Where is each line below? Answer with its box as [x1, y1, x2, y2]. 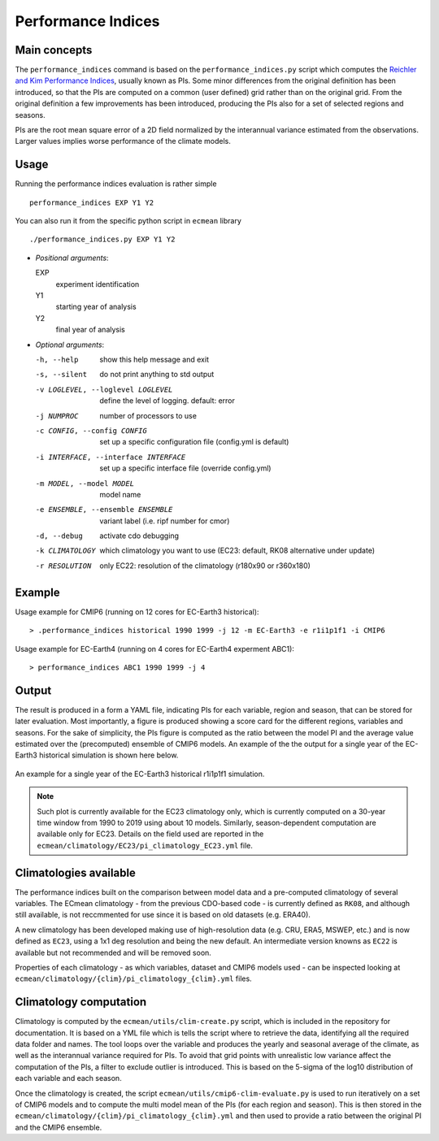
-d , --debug [35, 531, 83, 540]
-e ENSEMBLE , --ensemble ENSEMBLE [35, 505, 173, 514]
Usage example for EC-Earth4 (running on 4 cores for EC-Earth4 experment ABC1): [15, 644, 294, 653]
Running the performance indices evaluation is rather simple [15, 179, 217, 189]
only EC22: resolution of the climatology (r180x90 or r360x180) [99, 561, 311, 570]
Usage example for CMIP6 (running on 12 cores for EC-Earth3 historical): [15, 606, 259, 617]
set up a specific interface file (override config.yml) [99, 463, 272, 473]
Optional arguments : [35, 340, 105, 349]
